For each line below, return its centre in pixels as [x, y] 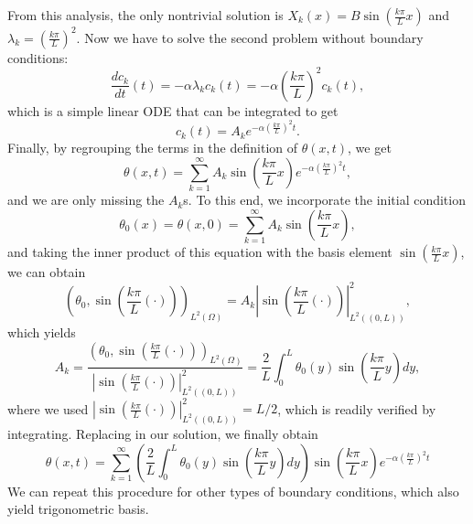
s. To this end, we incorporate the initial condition [324, 200]
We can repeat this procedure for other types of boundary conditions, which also [233, 491]
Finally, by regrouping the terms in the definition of [153, 148]
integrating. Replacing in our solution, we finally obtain [163, 434]
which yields [42, 332]
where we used [48, 408]
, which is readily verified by [357, 408]
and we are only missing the [86, 200]
